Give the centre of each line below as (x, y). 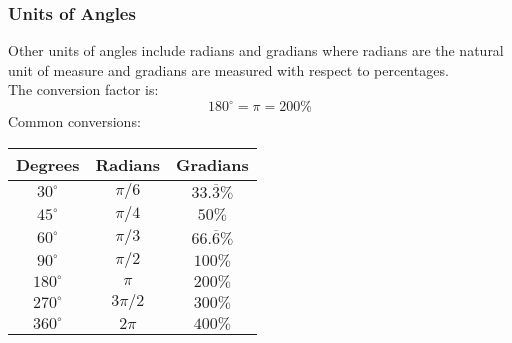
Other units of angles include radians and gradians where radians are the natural (256, 50)
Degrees (48, 164)
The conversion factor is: (83, 89)
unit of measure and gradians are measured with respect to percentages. (228, 69)
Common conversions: (74, 121)
